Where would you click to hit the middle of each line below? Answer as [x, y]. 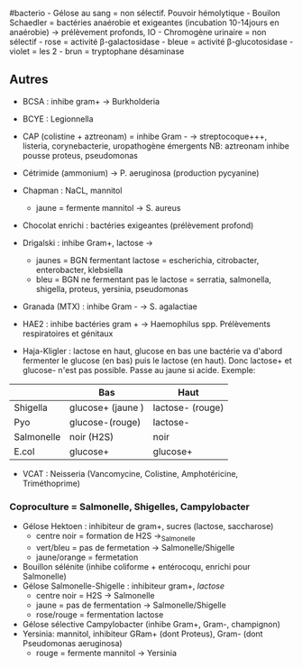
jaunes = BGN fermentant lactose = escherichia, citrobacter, [147, 260]
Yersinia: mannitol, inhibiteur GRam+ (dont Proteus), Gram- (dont [142, 634]
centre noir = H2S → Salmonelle [95, 595]
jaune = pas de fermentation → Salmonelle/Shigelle [131, 605]
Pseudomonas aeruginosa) [73, 643]
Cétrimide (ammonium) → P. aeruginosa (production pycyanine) [141, 173]
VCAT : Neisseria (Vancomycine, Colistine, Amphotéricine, [130, 473]
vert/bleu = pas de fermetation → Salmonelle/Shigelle [135, 547]
